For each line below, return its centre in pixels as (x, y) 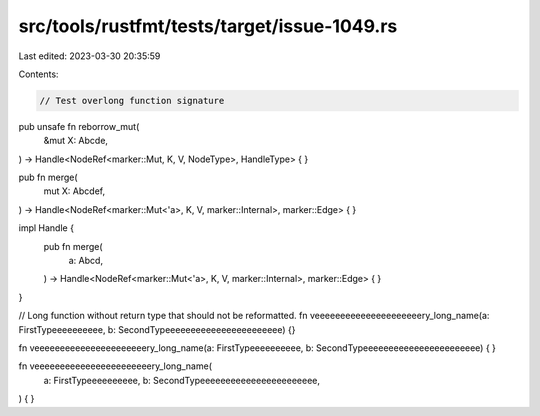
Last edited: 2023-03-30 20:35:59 (89, 56)
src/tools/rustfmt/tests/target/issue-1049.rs (208, 26)
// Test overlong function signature (132, 100)
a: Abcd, (86, 261)
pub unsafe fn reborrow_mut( (79, 126)
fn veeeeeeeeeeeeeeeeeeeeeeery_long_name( (115, 366)
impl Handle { (46, 228)
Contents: (38, 74)
